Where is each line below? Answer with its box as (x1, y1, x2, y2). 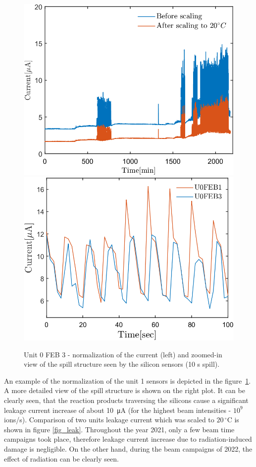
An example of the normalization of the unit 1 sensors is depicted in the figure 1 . (4, 375, 251, 386)
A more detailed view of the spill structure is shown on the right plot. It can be (4, 385, 245, 396)
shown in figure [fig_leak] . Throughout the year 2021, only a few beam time (4, 424, 235, 434)
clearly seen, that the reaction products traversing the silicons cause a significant (4, 395, 249, 405)
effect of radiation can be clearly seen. (4, 453, 119, 464)
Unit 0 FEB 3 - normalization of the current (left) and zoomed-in (24, 349, 222, 359)
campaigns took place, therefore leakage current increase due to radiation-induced (4, 434, 252, 444)
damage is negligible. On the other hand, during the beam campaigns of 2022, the (4, 444, 253, 454)
